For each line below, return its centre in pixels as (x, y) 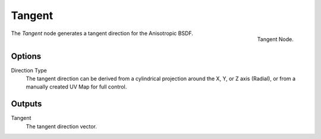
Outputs (26, 104)
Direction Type (29, 70)
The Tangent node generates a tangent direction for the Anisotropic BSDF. (102, 33)
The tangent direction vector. (62, 126)
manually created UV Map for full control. (76, 87)
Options (26, 56)
